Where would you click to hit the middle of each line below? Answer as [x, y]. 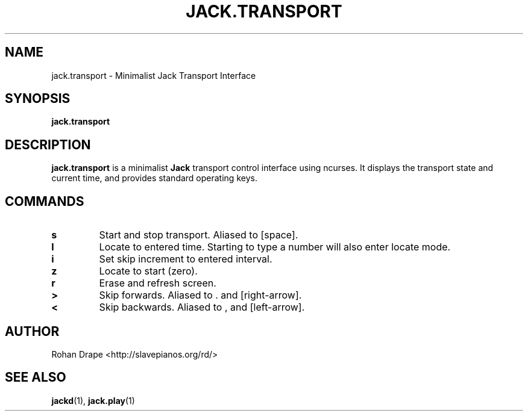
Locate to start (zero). [148, 271]
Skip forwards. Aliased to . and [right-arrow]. [200, 295]
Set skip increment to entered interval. [186, 259]
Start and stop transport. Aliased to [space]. [199, 235]
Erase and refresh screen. [158, 283]
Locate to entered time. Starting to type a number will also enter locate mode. [275, 247]
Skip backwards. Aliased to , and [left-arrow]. [202, 307]
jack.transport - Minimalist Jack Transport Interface [154, 75]
